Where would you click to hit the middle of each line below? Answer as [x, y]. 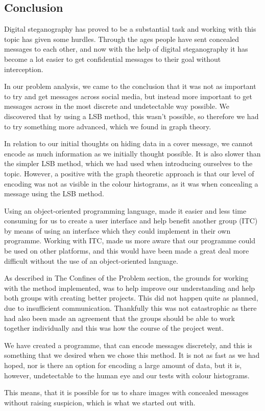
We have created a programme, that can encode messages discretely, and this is [128, 345]
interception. [24, 69]
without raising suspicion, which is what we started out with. [100, 402]
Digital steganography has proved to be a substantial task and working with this [130, 29]
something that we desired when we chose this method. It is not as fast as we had [132, 355]
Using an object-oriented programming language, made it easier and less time [125, 210]
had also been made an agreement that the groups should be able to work [119, 318]
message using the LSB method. [54, 193]
